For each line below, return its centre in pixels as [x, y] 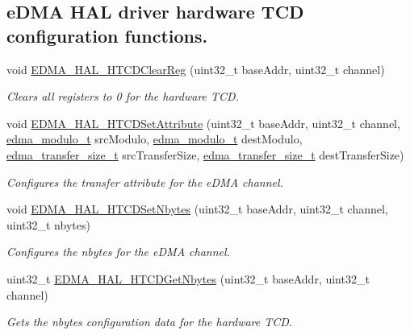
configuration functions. [107, 35]
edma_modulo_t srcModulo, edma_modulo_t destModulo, [155, 139]
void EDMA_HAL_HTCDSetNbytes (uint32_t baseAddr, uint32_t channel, [197, 209]
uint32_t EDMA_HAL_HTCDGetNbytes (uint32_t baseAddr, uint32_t [188, 278]
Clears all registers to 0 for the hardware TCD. [123, 96]
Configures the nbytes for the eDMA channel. [118, 252]
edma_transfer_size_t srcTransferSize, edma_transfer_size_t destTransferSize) [205, 154]
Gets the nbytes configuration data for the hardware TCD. [150, 322]
